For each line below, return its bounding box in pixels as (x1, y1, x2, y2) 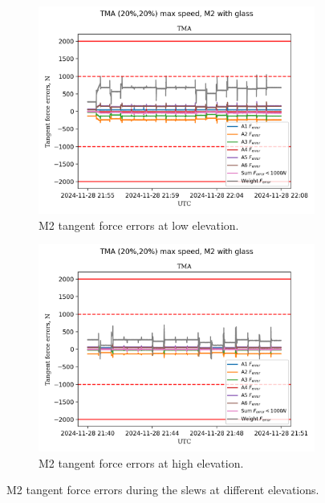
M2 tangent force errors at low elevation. (39, 216, 239, 233)
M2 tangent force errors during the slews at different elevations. (6, 481, 319, 498)
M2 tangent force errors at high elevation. (39, 454, 244, 471)
